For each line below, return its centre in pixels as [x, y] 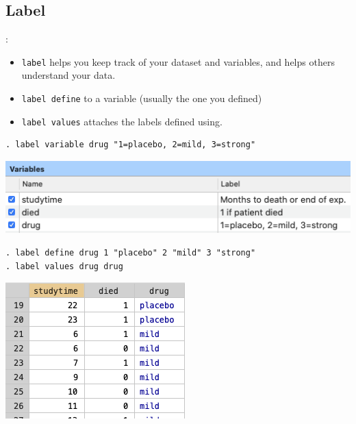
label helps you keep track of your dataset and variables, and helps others [178, 61]
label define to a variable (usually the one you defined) [142, 98]
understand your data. [68, 75]
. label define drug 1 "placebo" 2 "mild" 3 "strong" [131, 253]
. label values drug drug [64, 266]
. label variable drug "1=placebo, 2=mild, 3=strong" [131, 145]
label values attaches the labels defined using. [122, 121]
